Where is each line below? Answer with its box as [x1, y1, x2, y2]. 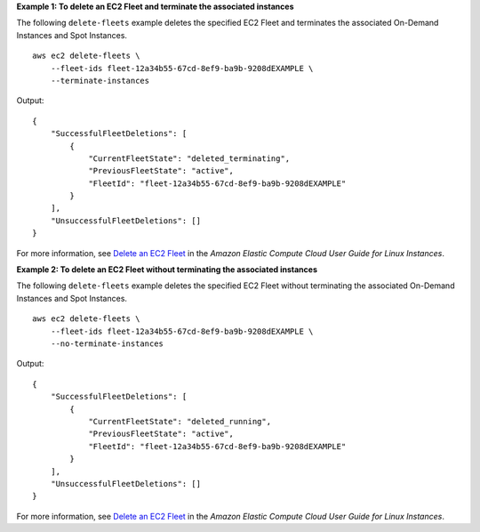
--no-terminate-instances [50, 338, 164, 349]
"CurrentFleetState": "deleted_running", [88, 416, 271, 426]
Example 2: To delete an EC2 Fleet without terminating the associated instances [16, 264, 317, 275]
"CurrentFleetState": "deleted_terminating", [88, 153, 291, 164]
